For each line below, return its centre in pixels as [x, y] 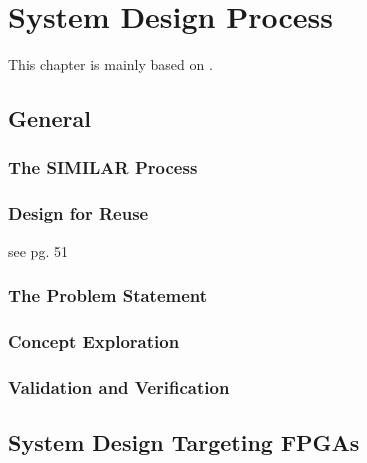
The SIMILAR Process [103, 167]
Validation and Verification [119, 386]
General [49, 118]
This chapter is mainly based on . [110, 64]
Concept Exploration [94, 340]
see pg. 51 [38, 250]
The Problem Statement [108, 295]
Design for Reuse [78, 213]
